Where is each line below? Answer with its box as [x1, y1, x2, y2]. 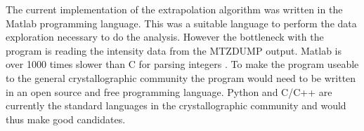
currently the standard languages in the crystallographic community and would [6, 98, 346, 113]
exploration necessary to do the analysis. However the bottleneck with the [6, 29, 324, 44]
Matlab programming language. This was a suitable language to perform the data [6, 15, 357, 30]
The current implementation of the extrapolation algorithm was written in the [6, 2, 343, 16]
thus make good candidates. [6, 111, 126, 126]
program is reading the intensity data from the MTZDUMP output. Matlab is [6, 43, 342, 57]
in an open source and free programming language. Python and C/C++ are [6, 84, 332, 99]
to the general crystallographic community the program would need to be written [6, 70, 356, 85]
